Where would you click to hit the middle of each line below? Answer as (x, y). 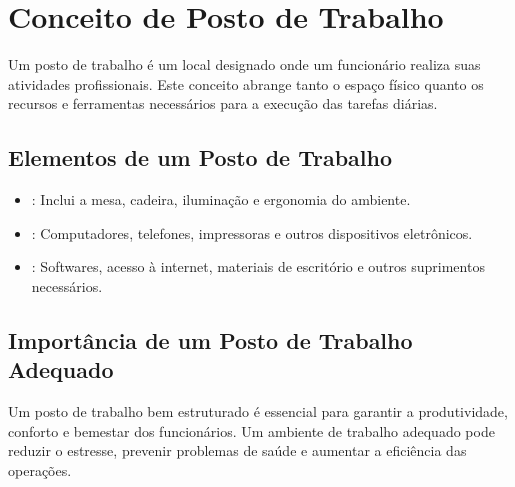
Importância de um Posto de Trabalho (210, 339)
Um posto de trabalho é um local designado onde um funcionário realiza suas (244, 64)
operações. (40, 469)
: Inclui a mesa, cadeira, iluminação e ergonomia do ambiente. (221, 199)
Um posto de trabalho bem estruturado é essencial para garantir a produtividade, (258, 411)
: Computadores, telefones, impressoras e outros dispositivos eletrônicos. (252, 232)
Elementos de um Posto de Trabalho (200, 157)
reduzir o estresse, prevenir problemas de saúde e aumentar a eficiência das (237, 450)
